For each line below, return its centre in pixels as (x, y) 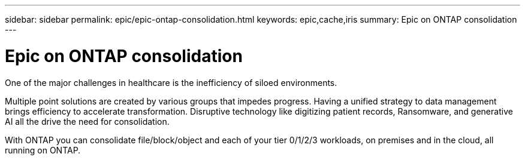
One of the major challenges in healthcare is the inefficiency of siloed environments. (171, 82)
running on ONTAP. (43, 150)
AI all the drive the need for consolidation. (87, 121)
